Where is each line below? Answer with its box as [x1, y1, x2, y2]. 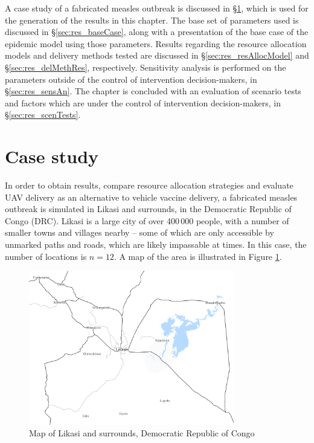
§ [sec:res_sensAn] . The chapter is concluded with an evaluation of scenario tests [5, 85, 301, 97]
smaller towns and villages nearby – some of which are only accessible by [5, 226, 274, 239]
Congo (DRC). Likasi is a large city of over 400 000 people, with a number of [5, 214, 289, 227]
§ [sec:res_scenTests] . [5, 108, 81, 121]
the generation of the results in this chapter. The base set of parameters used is [5, 13, 299, 26]
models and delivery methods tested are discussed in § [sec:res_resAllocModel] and [5, 49, 309, 62]
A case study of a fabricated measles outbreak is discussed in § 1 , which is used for [5, 2, 309, 14]
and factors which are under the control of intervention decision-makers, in [5, 96, 281, 109]
